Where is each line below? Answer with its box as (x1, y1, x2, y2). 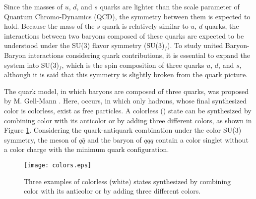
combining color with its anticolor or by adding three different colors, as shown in (4, 115, 252, 125)
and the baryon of (87, 134, 142, 145)
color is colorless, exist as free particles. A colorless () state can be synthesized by (4, 105, 252, 115)
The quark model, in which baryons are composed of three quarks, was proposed (4, 86, 249, 96)
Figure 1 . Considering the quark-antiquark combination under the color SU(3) (4, 125, 242, 135)
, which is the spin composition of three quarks (62, 59, 204, 70)
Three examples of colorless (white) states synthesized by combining (24, 176, 231, 186)
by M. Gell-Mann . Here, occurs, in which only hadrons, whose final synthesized (4, 96, 247, 106)
